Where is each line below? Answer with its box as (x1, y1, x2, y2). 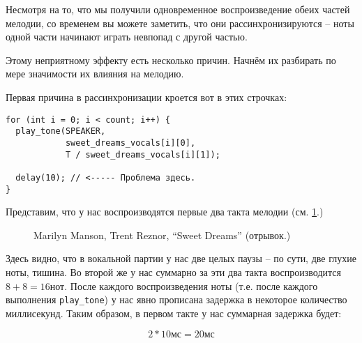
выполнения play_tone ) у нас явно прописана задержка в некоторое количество (6, 292, 347, 307)
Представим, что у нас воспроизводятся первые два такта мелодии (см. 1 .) (6, 204, 324, 219)
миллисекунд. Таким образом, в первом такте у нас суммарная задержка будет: (6, 305, 342, 320)
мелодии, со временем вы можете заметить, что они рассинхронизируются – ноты (6, 15, 354, 30)
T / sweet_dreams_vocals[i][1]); (65, 149, 220, 160)
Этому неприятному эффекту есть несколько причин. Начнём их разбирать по (6, 52, 336, 67)
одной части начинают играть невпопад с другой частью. (6, 29, 248, 44)
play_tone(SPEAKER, (15, 126, 106, 137)
